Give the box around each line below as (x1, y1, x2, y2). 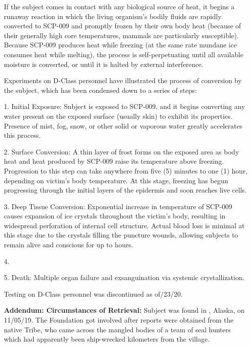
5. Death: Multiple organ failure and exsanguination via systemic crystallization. (4, 272, 245, 282)
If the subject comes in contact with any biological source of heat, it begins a (4, 1, 235, 11)
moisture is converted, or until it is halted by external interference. (4, 59, 204, 69)
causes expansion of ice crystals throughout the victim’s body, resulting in (4, 211, 226, 221)
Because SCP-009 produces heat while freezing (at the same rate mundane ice (4, 40, 237, 50)
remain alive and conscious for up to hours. (4, 239, 133, 250)
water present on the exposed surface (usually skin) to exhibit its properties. (4, 110, 232, 121)
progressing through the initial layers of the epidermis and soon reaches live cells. (4, 185, 247, 195)
